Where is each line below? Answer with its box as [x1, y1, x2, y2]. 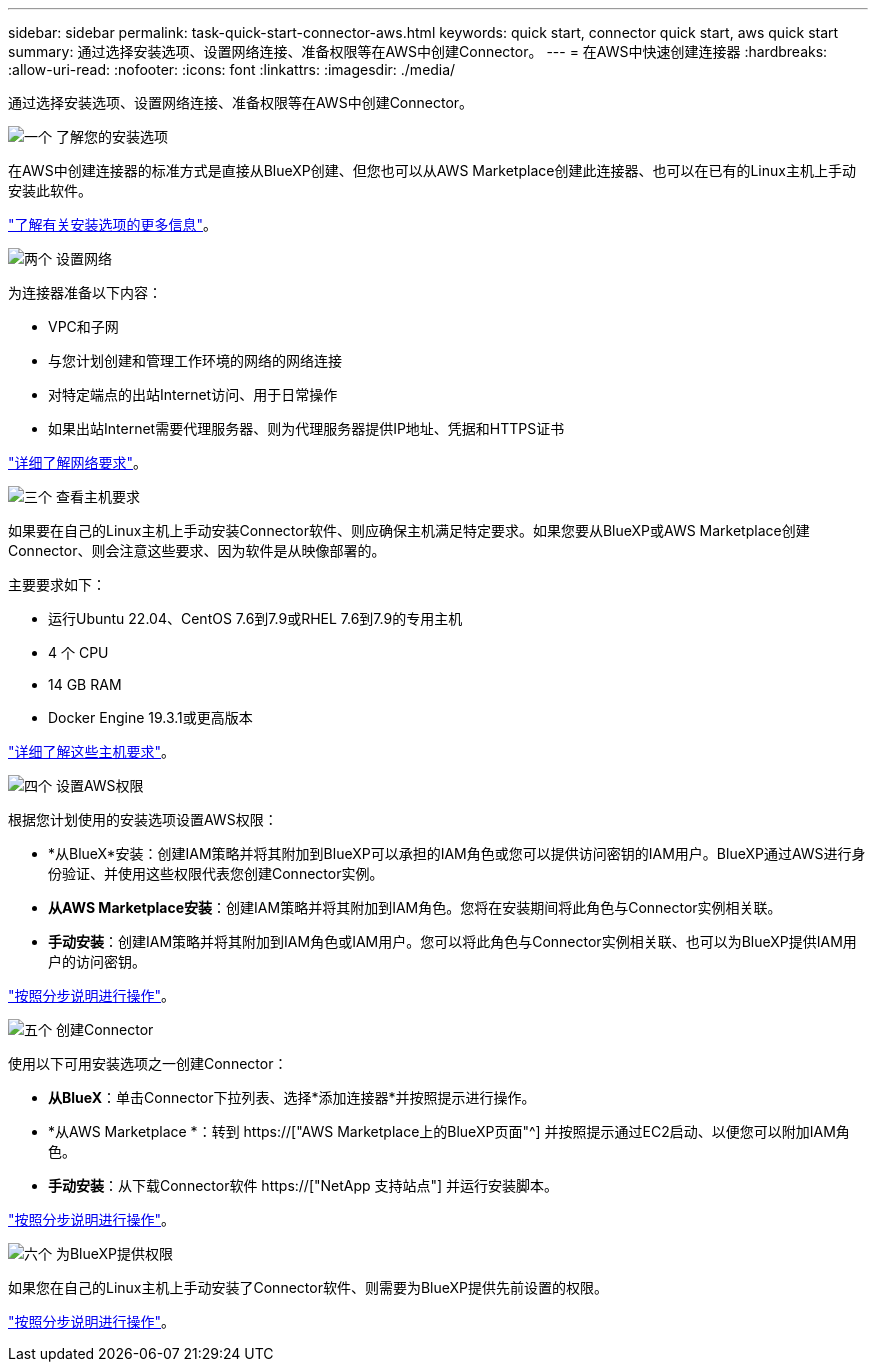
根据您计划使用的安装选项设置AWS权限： [8, 811, 278, 828]
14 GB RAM [48, 676, 122, 693]
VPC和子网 [48, 318, 119, 335]
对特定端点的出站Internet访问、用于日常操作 [48, 386, 338, 403]
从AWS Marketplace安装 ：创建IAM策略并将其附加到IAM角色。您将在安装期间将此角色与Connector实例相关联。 [48, 899, 782, 916]
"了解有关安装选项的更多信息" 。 [8, 216, 218, 233]
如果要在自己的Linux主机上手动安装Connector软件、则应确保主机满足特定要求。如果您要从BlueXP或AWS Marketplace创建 [8, 522, 810, 539]
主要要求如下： [8, 576, 106, 593]
